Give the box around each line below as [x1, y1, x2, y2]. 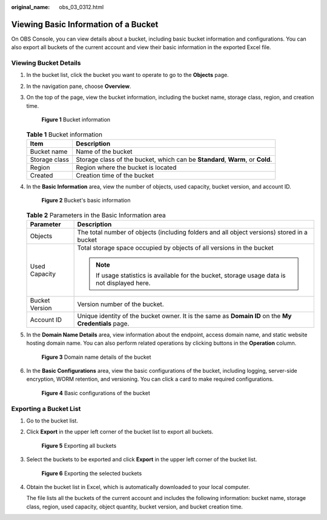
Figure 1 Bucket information [41, 116, 111, 123]
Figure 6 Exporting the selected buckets [41, 470, 142, 477]
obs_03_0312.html [59, 4, 104, 10]
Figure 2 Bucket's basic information [41, 197, 131, 204]
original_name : [11, 4, 50, 10]
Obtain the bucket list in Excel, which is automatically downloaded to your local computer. [26, 483, 250, 490]
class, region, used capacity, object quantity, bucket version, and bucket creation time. [26, 503, 243, 510]
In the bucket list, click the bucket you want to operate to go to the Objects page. [26, 72, 230, 79]
